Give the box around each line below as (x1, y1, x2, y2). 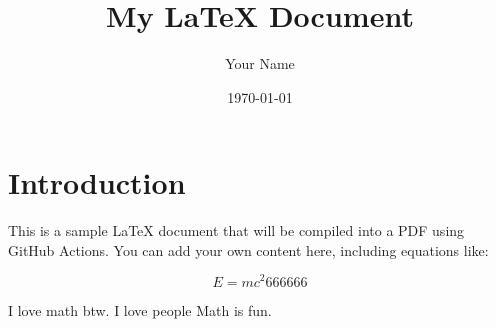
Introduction (8, 162, 186, 203)
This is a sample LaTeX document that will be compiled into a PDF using (8, 220, 465, 241)
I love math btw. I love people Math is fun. (8, 299, 272, 320)
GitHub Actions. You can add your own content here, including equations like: (8, 239, 489, 260)
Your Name (225, 53, 295, 74)
